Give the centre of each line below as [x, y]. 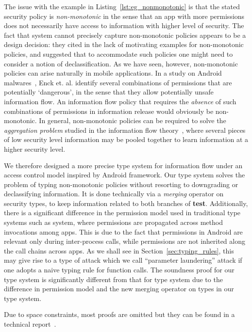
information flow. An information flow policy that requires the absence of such [120, 101]
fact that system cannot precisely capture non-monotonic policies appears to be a [125, 35]
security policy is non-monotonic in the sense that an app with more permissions [124, 16]
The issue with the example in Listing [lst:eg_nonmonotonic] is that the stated [122, 6]
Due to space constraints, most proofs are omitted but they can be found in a [119, 314]
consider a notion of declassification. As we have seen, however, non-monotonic [121, 63]
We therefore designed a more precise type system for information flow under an [123, 165]
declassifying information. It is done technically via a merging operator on [114, 194]
